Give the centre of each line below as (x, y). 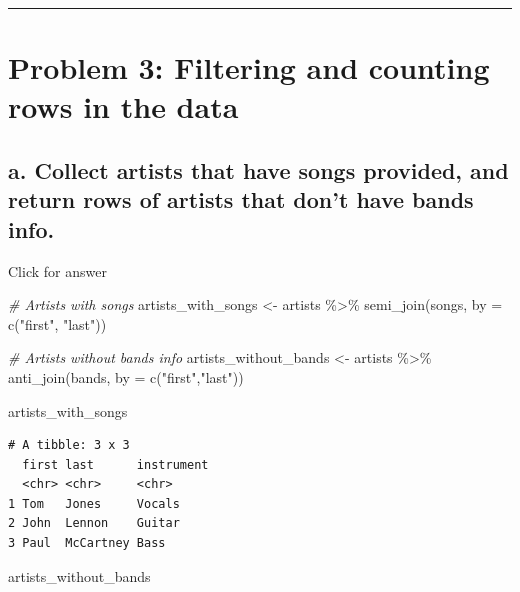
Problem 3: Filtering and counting (249, 67)
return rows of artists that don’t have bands (241, 199)
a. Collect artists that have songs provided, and (258, 169)
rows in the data (123, 106)
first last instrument (115, 464)
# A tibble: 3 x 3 (69, 445)
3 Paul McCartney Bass (87, 543)
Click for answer (57, 270)
